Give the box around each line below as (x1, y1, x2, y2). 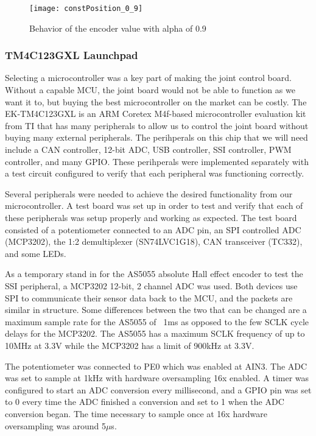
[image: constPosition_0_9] (29, 4, 143, 13)
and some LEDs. (5, 247, 66, 259)
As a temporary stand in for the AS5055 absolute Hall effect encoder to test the (5, 267, 303, 280)
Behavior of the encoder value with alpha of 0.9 (29, 21, 206, 34)
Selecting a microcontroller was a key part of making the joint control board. (5, 71, 292, 84)
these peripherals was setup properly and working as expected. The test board (5, 211, 297, 223)
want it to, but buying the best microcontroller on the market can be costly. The (5, 95, 307, 108)
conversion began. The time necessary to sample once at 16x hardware (5, 407, 267, 420)
